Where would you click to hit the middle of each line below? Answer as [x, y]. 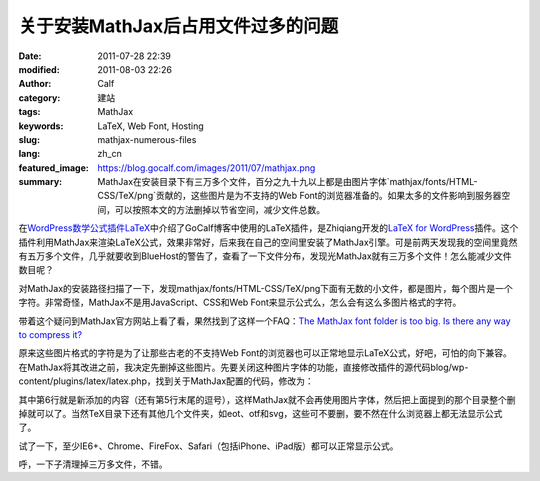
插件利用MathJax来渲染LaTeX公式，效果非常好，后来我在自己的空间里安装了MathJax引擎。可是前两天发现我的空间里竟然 [268, 242]
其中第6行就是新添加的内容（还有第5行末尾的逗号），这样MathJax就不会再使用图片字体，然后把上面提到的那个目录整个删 [267, 399]
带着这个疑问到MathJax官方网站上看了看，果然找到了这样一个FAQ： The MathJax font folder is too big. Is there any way [264, 321]
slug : [29, 139]
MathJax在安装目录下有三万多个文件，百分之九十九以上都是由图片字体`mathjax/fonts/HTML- [287, 182]
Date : [30, 56]
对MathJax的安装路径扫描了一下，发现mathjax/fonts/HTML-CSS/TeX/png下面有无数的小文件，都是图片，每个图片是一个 [266, 288]
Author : [35, 84]
